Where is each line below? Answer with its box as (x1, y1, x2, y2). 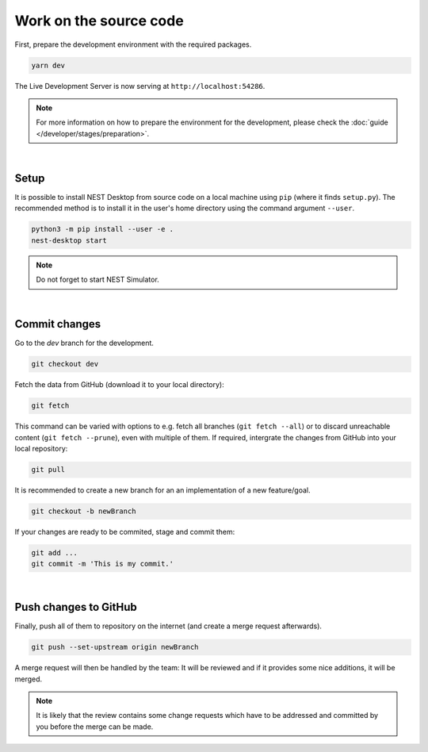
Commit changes (14, 317, 101, 331)
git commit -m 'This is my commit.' (31, 559, 174, 569)
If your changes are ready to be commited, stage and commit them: (14, 528, 235, 537)
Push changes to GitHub (14, 600, 138, 614)
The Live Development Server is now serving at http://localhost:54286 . (14, 81, 266, 90)
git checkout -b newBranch (31, 507, 136, 516)
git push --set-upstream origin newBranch (31, 643, 199, 652)
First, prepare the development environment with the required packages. (14, 40, 252, 49)
